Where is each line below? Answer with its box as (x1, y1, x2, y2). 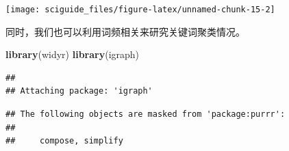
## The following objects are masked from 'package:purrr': (5, 109, 286, 120)
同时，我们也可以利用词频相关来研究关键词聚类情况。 (5, 24, 245, 38)
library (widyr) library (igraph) (5, 47, 140, 61)
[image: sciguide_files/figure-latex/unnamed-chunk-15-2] (5, 5, 275, 14)
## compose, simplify (5, 136, 123, 146)
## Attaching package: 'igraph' (5, 86, 153, 96)
